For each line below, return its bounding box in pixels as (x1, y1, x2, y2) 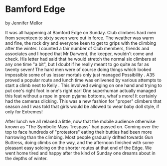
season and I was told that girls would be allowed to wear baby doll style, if (5, 103, 160, 109)
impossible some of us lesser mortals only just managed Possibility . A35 (5, 72, 155, 78)
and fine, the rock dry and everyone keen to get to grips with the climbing (5, 40, 157, 46)
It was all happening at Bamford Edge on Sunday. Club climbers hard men (5, 29, 157, 35)
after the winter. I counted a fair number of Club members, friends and (5, 45, 150, 51)
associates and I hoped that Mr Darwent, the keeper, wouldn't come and (5, 51, 154, 57)
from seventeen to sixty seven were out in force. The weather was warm (5, 35, 154, 41)
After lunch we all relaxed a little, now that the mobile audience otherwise (5, 118, 156, 124)
